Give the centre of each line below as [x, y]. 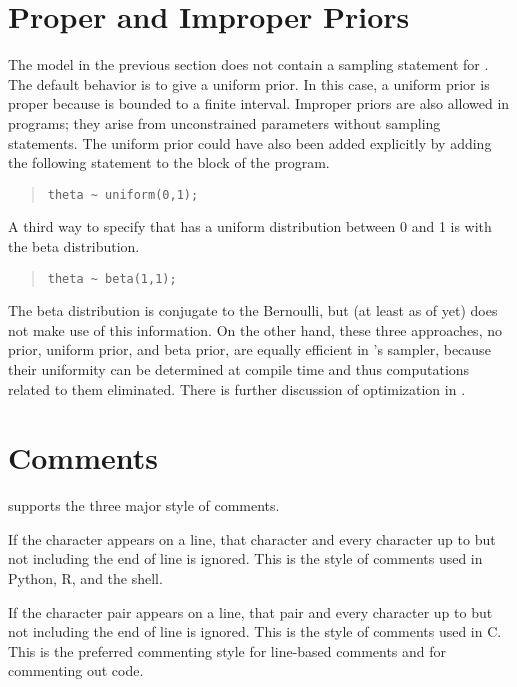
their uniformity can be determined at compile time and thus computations [239, 368]
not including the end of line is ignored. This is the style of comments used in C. [255, 631]
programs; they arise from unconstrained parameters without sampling [224, 122]
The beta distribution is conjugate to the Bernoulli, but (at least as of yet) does [253, 310]
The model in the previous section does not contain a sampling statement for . [248, 64]
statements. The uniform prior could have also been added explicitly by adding [250, 142]
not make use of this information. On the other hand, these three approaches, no [255, 329]
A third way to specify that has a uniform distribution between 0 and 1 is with [250, 226]
